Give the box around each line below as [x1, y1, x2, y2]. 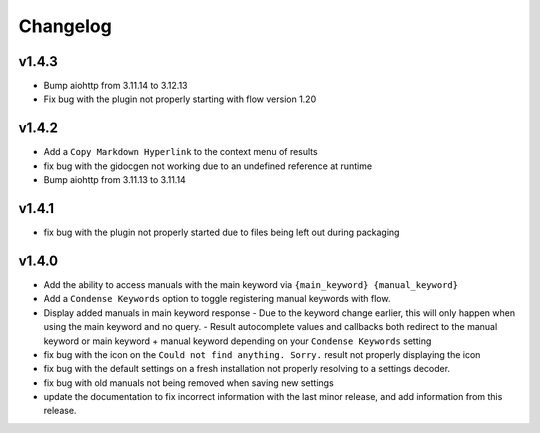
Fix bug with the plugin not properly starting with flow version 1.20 [43, 93, 317, 105]
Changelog [18, 15, 112, 37]
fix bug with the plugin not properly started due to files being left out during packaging [43, 226, 400, 239]
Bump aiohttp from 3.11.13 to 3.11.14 [43, 174, 187, 186]
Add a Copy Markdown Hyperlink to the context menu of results [43, 146, 319, 158]
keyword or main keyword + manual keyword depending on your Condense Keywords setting [43, 335, 432, 347]
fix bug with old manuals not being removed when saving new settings [43, 376, 334, 389]
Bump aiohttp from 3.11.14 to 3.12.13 [43, 80, 188, 92]
